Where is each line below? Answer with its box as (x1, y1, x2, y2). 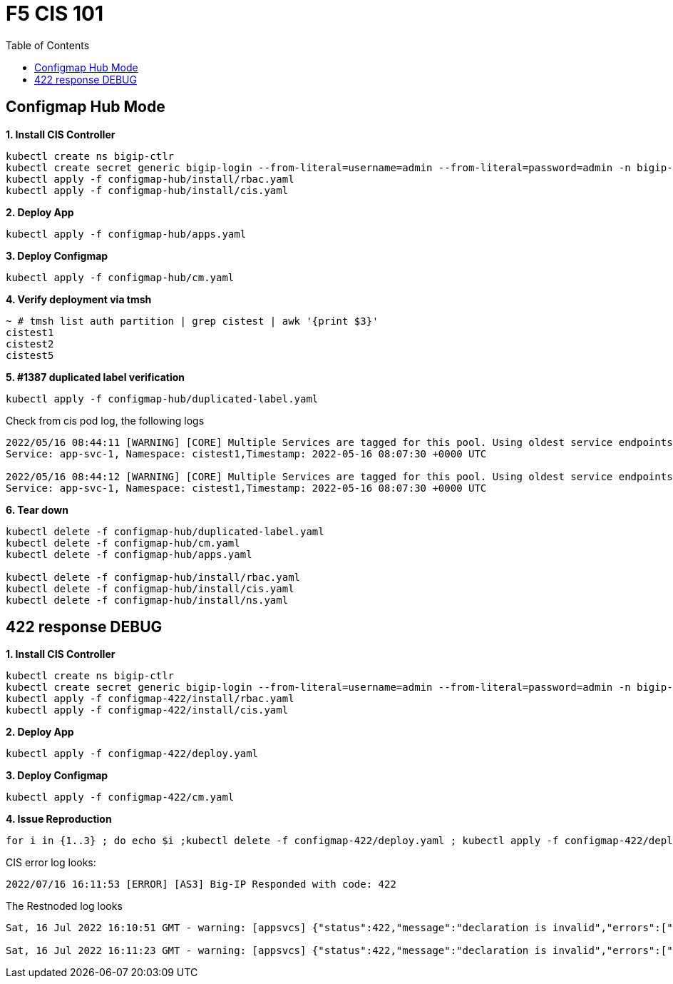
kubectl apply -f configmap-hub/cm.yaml (6, 271, 235, 283)
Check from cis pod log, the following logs (6, 414, 205, 427)
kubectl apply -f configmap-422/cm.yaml (6, 791, 235, 803)
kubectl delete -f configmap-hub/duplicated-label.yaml (6, 525, 324, 537)
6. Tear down (6, 503, 68, 516)
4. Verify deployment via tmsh (6, 293, 152, 305)
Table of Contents (6, 39, 90, 51)
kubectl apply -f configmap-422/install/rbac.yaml (6, 693, 294, 705)
